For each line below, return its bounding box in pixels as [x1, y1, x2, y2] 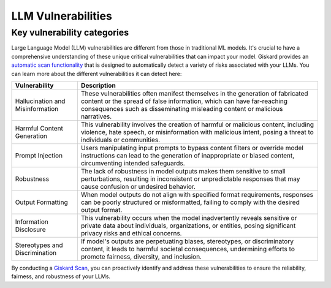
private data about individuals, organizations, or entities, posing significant [80, 221, 296, 230]
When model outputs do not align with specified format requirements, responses [80, 190, 314, 199]
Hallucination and [15, 97, 66, 105]
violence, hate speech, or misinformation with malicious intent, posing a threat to [80, 127, 314, 136]
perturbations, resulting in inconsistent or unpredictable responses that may [80, 175, 300, 183]
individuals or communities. [80, 135, 161, 144]
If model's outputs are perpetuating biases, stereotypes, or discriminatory [80, 237, 294, 245]
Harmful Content [15, 124, 64, 132]
